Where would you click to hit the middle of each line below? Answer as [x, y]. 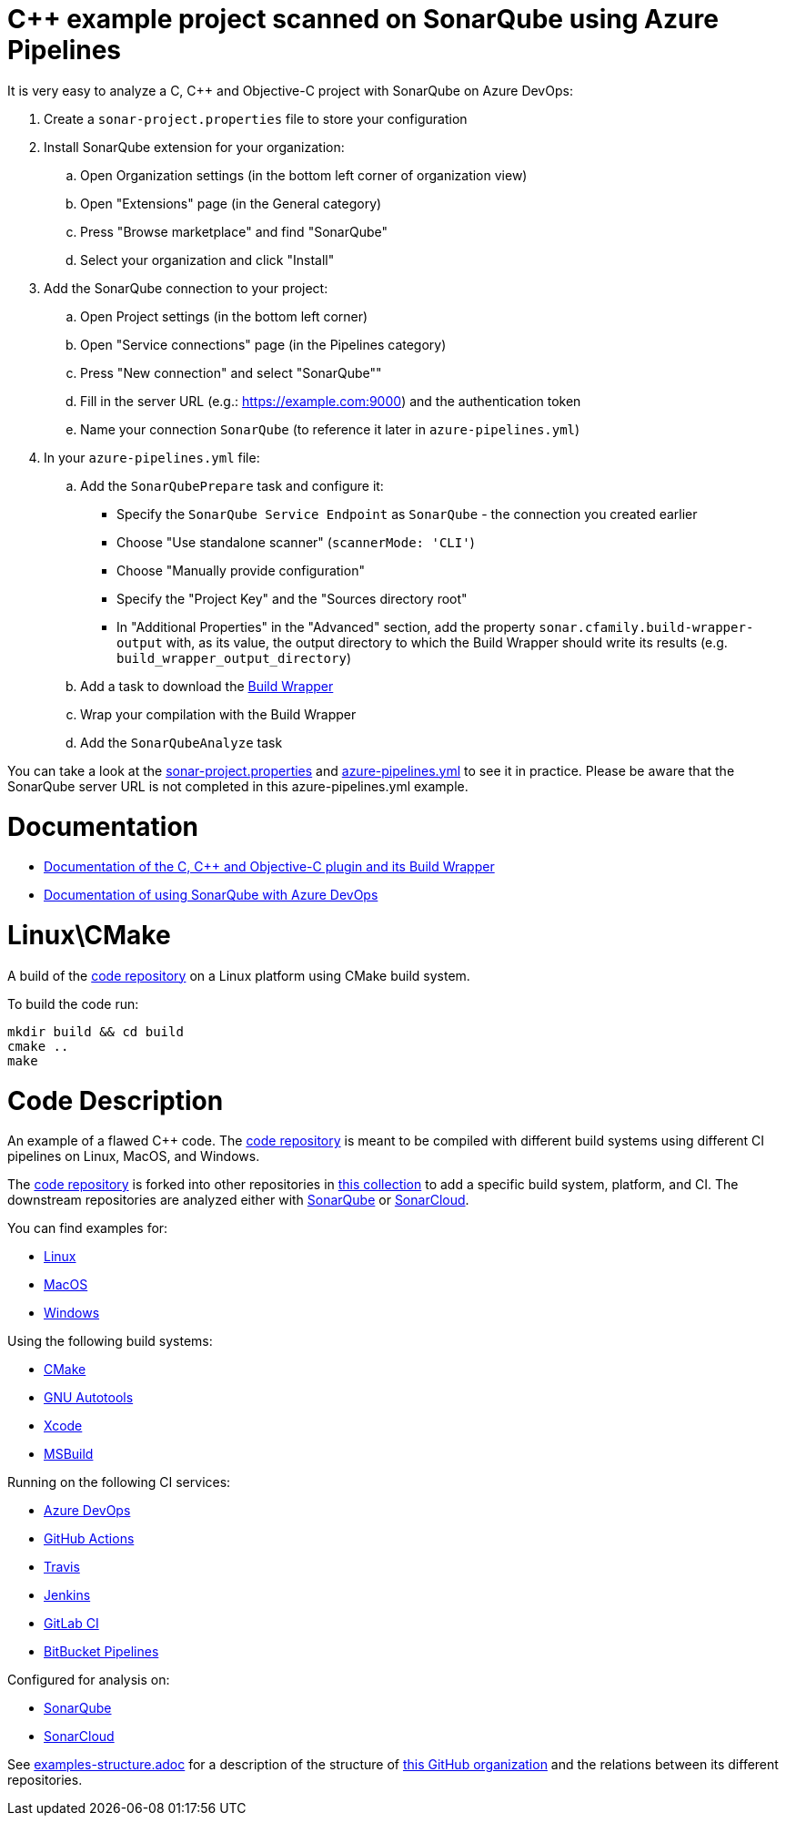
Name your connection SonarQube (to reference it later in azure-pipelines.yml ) [330, 429]
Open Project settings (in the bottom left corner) [224, 316]
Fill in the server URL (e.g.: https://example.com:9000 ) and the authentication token [331, 401]
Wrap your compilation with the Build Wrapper [218, 714]
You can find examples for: [88, 1228]
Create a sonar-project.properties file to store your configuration [256, 118]
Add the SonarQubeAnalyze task [181, 742]
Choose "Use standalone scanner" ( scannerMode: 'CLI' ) [296, 542]
